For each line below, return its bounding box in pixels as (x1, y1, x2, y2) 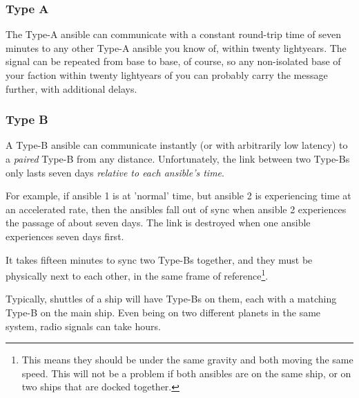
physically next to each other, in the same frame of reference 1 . (6, 266, 269, 282)
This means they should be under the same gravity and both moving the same (21, 352, 353, 367)
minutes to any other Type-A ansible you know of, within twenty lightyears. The (6, 40, 347, 55)
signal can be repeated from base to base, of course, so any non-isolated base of (6, 54, 341, 69)
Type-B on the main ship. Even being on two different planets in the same (6, 305, 321, 319)
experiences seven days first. (6, 228, 124, 243)
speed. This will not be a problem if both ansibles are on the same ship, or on (21, 365, 351, 380)
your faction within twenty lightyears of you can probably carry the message (6, 68, 328, 82)
